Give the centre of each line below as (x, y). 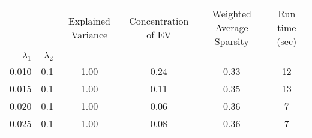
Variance (89, 34)
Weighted (232, 13)
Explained (89, 20)
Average (232, 27)
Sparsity (232, 41)
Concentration (159, 20)
